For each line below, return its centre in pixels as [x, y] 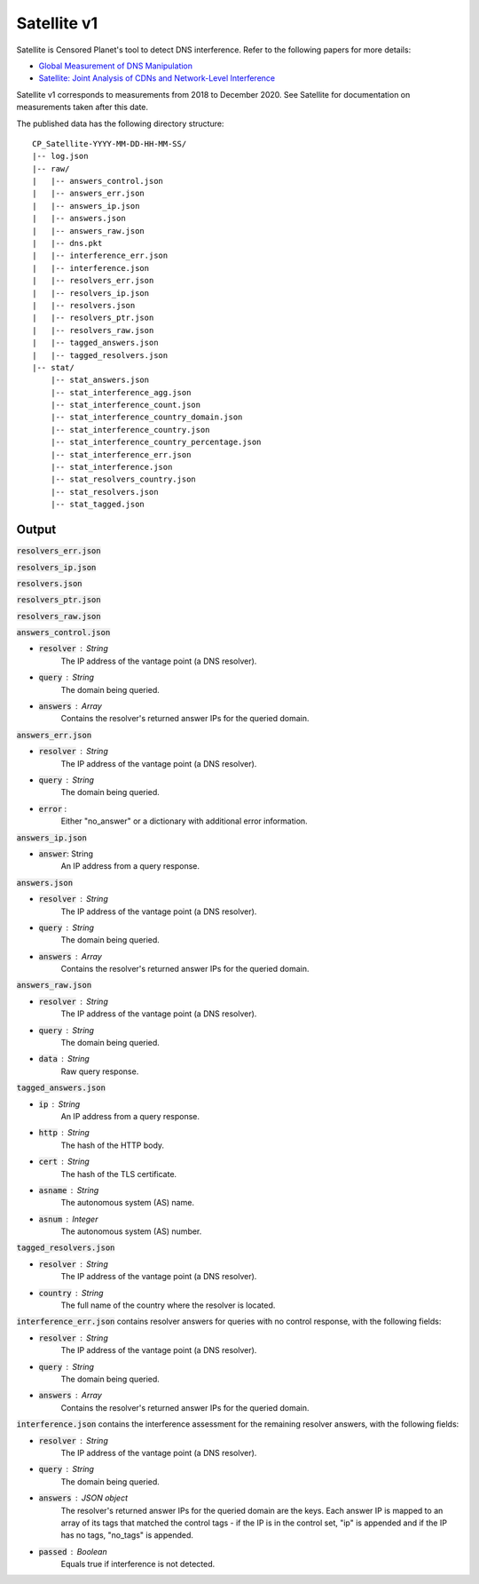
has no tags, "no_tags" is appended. [127, 1535]
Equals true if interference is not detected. [138, 1564]
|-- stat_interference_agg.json [121, 392]
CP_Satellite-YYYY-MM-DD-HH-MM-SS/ [110, 143]
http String [64, 1133]
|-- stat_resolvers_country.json [123, 479]
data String [64, 1059]
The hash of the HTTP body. [112, 1145]
